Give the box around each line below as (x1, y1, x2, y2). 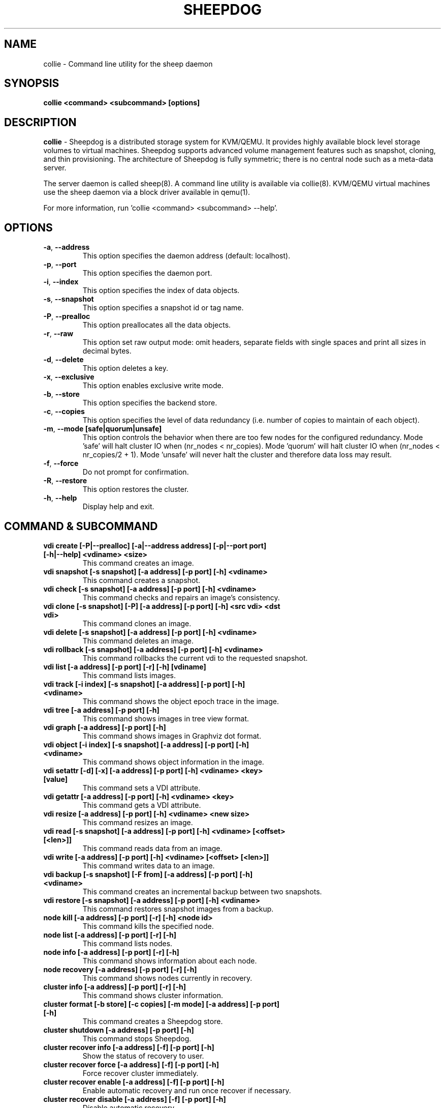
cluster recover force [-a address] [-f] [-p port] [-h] (43, 1060, 219, 1069)
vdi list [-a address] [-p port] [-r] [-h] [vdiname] (43, 662, 206, 671)
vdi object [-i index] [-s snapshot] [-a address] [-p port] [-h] (43, 740, 249, 749)
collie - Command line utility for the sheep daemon (43, 59, 213, 68)
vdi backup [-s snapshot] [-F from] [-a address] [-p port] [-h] (43, 869, 253, 879)
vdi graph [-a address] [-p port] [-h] (43, 722, 166, 732)
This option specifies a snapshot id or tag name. (82, 303, 244, 312)
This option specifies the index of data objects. (82, 286, 240, 295)
